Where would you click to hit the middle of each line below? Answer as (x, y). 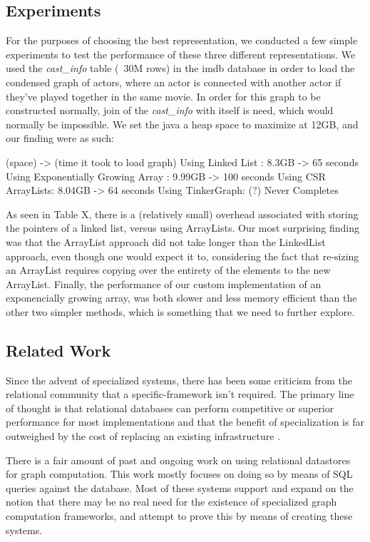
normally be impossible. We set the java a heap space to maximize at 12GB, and (182, 124)
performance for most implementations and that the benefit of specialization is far (185, 422)
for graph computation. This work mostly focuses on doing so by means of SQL (179, 474)
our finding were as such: (60, 138)
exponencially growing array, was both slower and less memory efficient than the (181, 298)
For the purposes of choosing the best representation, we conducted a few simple (182, 40)
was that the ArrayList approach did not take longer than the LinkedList (166, 241)
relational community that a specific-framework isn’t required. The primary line (180, 394)
